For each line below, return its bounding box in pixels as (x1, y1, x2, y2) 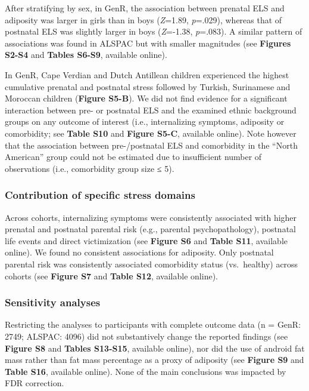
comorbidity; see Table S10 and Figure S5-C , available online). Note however (5, 127, 296, 139)
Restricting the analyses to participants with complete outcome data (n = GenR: (5, 318, 301, 331)
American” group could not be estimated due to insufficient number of (5, 150, 262, 163)
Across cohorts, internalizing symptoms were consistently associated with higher (5, 211, 297, 223)
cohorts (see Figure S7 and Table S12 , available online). (5, 269, 218, 282)
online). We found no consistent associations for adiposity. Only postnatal (5, 246, 274, 258)
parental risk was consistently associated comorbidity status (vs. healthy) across (5, 257, 298, 270)
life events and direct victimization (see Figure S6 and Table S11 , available (5, 234, 288, 247)
